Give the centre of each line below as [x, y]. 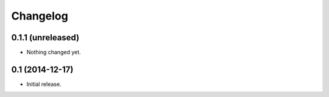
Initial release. [44, 84]
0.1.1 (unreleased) [45, 38]
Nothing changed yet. [54, 52]
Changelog [40, 16]
